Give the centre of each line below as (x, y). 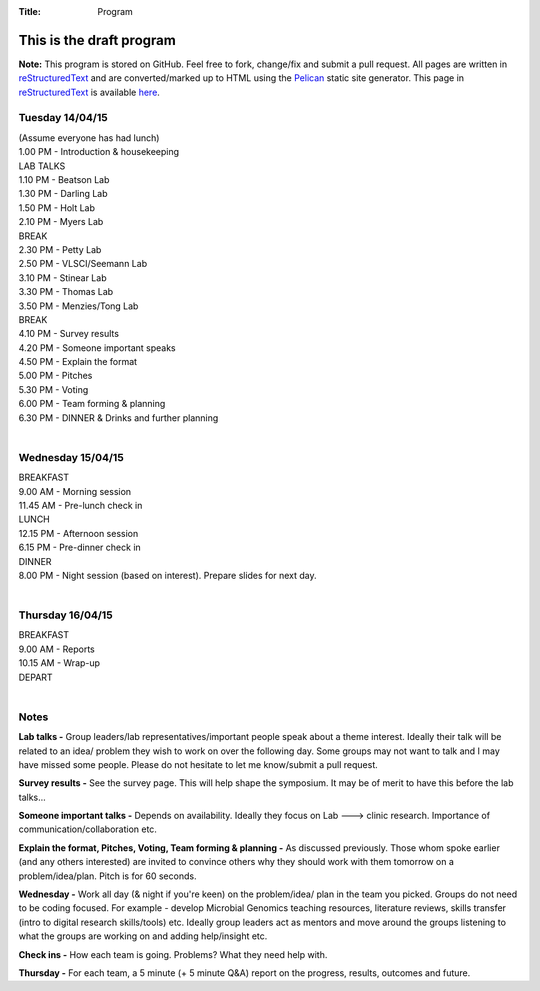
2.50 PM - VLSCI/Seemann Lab (83, 264)
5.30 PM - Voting (53, 389)
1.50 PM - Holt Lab (56, 207)
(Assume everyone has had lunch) (89, 137)
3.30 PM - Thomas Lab (66, 292)
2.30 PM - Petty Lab (60, 249)
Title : (30, 11)
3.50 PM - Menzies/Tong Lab (78, 306)
